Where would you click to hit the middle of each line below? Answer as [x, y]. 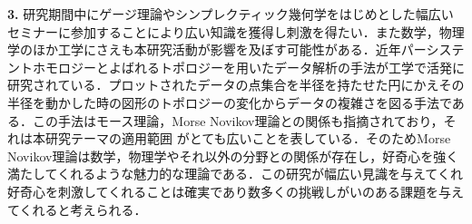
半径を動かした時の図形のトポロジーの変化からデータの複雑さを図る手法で [230, 102]
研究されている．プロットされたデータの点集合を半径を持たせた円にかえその [236, 85]
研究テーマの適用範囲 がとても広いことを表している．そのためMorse [248, 138]
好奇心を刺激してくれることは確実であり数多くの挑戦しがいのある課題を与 [230, 191]
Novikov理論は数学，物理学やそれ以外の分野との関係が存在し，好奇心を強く [233, 156]
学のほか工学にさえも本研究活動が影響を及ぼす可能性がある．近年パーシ [223, 49]
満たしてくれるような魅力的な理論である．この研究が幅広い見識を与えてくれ [235, 174]
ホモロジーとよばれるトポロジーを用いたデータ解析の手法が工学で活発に [248, 67]
